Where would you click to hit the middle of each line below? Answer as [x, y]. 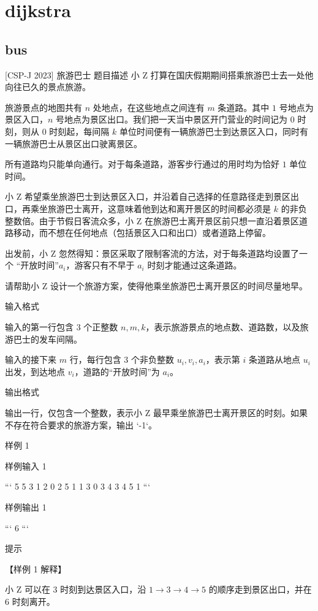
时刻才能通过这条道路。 [195, 265]
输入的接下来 [31, 359]
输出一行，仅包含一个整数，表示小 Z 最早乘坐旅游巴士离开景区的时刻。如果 [156, 413]
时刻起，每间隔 [79, 131]
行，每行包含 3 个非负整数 [122, 359]
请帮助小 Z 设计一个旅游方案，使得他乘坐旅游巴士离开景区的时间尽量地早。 [156, 285]
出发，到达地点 [35, 371]
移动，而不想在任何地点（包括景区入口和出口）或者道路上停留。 [142, 233]
